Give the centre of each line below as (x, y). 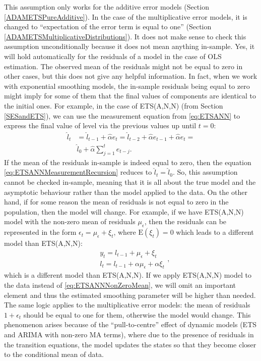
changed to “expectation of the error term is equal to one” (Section (108, 27)
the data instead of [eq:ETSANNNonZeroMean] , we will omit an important (120, 285)
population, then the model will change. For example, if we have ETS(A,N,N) (124, 211)
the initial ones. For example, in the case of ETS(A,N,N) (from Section (114, 105)
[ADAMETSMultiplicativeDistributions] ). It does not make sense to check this (125, 36)
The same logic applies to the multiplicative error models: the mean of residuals (127, 305)
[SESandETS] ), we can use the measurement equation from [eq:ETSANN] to (122, 115)
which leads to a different (215, 232)
